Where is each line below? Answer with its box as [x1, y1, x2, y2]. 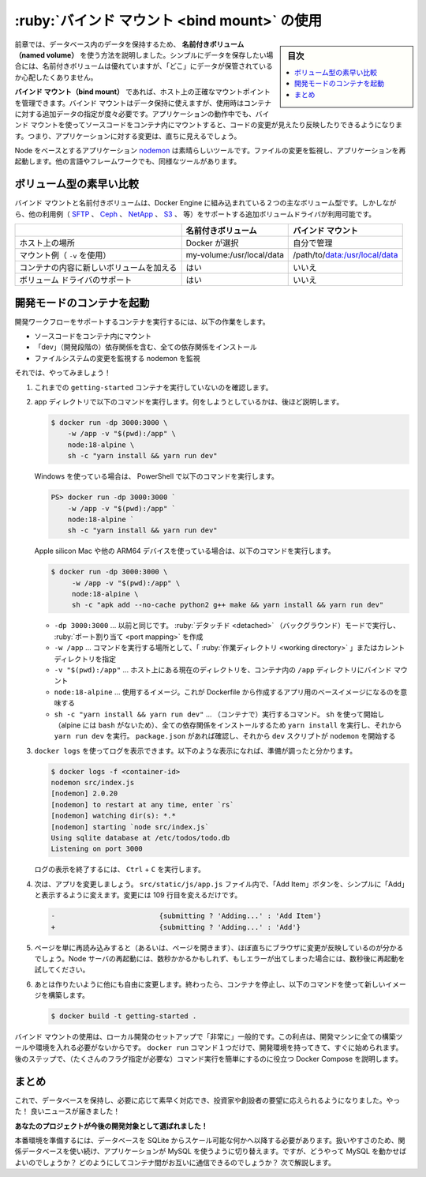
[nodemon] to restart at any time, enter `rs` [50, 800, 234, 809]
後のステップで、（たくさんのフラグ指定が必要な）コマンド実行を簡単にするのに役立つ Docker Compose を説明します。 [14, 1054, 402, 1063]
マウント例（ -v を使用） [19, 250, 111, 261]
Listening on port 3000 [50, 844, 144, 853]
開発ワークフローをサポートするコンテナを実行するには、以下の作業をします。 [14, 317, 270, 326]
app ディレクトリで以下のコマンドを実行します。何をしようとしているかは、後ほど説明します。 [34, 397, 344, 406]
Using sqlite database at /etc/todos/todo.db [50, 833, 230, 843]
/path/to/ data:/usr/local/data [293, 250, 398, 261]
